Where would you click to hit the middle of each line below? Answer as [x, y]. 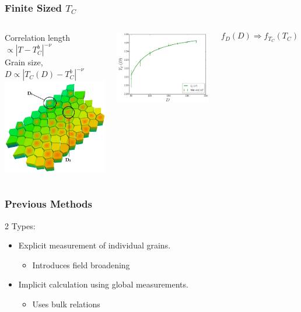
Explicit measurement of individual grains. [94, 245]
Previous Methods [48, 204]
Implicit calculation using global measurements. [103, 284]
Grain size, [24, 62]
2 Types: [20, 225]
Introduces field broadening [81, 264]
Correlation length [38, 38]
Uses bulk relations [66, 304]
